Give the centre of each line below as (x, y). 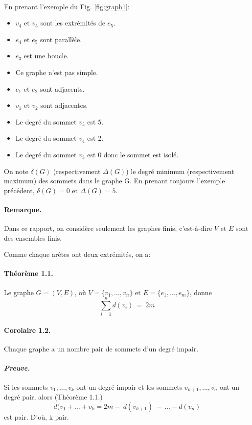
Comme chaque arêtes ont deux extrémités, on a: (77, 254)
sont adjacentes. (64, 105)
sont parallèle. (61, 39)
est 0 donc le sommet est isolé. (133, 154)
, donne (201, 292)
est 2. (95, 138)
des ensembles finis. (33, 237)
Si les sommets (26, 387)
